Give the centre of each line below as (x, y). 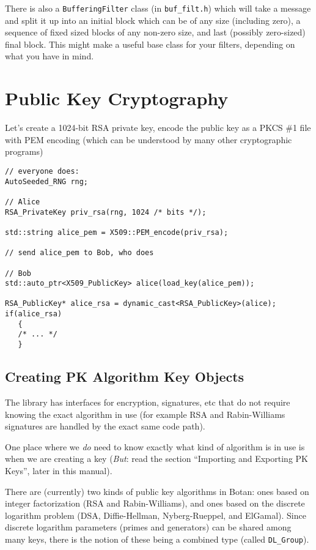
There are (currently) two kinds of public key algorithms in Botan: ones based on (157, 491)
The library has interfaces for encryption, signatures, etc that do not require (148, 402)
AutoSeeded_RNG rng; (47, 181)
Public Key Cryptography (117, 98)
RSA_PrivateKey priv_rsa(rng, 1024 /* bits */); (106, 212)
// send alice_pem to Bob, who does (79, 253)
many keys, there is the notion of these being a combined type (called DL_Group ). (157, 539)
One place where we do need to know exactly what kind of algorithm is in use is (155, 446)
